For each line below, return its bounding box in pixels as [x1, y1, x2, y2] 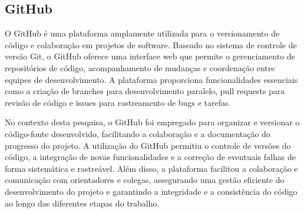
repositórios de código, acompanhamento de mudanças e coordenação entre [5, 61, 275, 74]
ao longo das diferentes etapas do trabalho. [5, 197, 160, 209]
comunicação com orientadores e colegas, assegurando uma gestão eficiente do [5, 174, 285, 186]
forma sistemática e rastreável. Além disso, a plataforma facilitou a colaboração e [5, 162, 298, 174]
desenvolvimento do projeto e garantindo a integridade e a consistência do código [5, 185, 298, 197]
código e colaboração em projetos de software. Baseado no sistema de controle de [5, 38, 297, 51]
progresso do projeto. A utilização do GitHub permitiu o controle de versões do [5, 139, 291, 151]
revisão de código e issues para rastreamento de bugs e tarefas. [5, 96, 231, 108]
